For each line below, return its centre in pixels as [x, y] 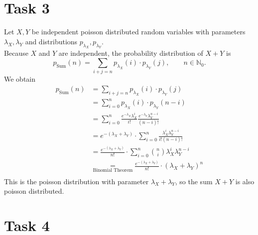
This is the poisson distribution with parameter [76, 181]
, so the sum [194, 181]
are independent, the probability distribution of [131, 53]
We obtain [20, 79]
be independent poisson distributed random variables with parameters [138, 32]
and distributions [51, 41]
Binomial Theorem [113, 171]
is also [245, 181]
